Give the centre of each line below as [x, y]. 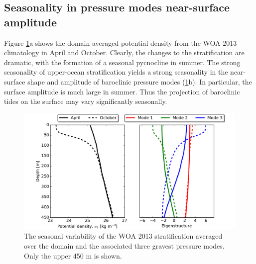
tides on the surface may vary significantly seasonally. [86, 101]
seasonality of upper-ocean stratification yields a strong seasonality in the [116, 72]
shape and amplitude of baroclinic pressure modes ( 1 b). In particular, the [140, 81]
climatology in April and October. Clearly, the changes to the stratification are [124, 52]
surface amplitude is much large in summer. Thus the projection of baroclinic [122, 91]
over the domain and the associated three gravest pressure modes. [124, 246]
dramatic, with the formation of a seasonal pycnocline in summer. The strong [122, 62]
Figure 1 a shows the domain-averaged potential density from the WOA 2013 [121, 43]
